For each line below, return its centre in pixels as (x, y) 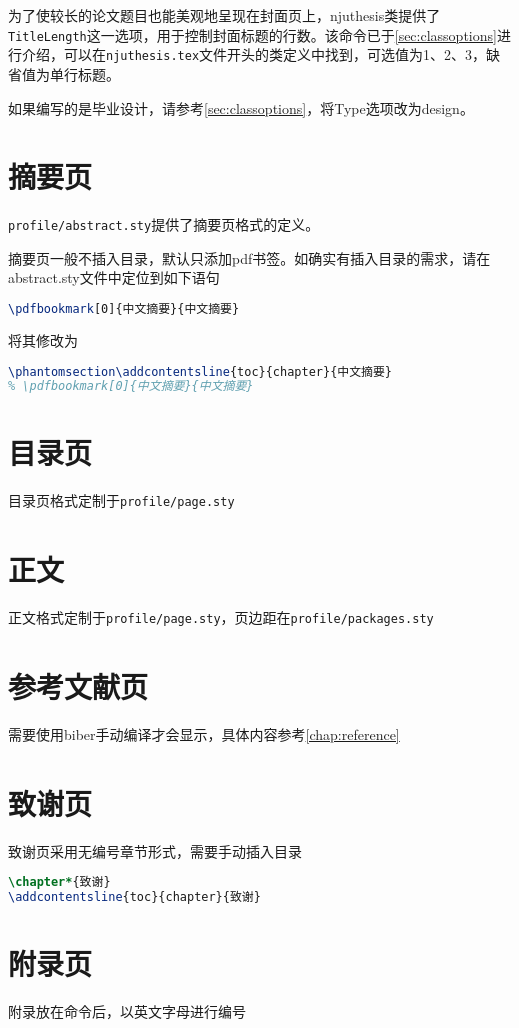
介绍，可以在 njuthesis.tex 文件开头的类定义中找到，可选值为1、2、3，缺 (261, 54)
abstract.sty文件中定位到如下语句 (114, 277)
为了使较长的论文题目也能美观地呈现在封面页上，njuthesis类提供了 (224, 15)
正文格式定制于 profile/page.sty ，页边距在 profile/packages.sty (221, 617)
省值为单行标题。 (64, 73)
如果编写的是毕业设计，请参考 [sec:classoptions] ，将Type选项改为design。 (241, 107)
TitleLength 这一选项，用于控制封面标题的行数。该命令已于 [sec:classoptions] (252, 34)
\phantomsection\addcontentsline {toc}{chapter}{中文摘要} (200, 371)
